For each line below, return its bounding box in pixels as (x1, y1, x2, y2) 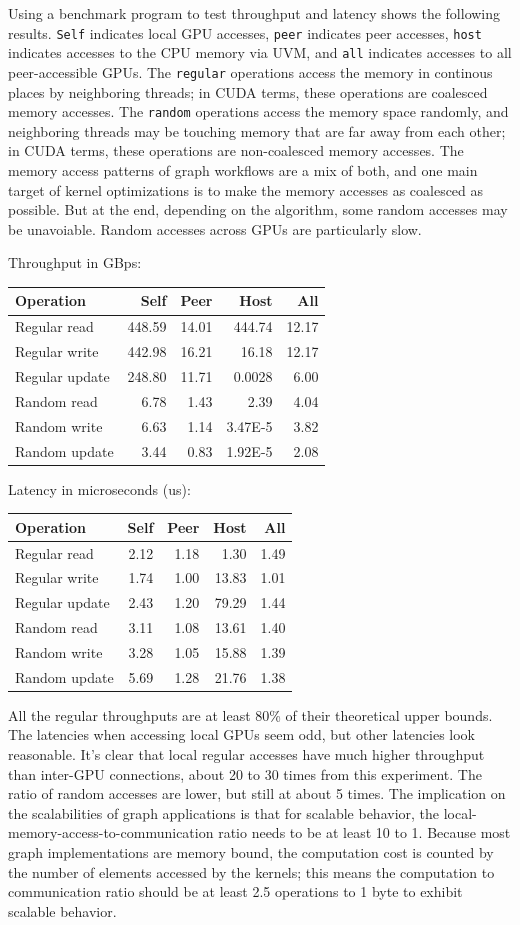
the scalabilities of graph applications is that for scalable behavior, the (8, 802, 440, 823)
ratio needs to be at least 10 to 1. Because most (218, 822, 511, 843)
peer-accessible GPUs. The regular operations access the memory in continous (8, 61, 493, 82)
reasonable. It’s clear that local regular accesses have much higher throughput (8, 744, 485, 765)
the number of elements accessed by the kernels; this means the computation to (8, 861, 495, 882)
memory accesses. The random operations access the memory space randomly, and (8, 101, 509, 122)
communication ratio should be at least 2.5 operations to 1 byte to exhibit (8, 881, 463, 902)
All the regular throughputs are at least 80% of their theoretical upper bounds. (8, 704, 493, 725)
